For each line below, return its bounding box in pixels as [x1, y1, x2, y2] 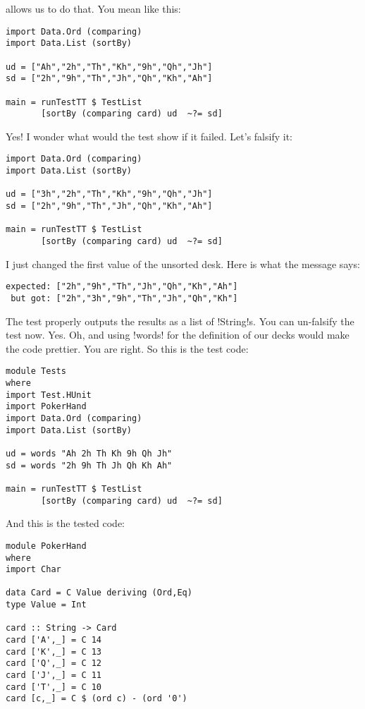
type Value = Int [6, 600, 87, 610]
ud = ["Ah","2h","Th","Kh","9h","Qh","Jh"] [6, 61, 213, 72]
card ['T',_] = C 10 [6, 681, 102, 692]
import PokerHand [6, 401, 87, 412]
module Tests [6, 366, 66, 377]
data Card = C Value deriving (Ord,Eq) [6, 588, 192, 598]
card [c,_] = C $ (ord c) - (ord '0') [6, 693, 187, 704]
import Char [6, 564, 61, 575]
